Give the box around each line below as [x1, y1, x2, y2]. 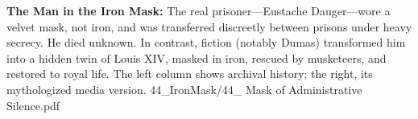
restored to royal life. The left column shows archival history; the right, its [6, 65, 373, 82]
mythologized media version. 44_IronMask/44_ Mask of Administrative [6, 80, 362, 97]
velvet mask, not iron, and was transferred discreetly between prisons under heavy [6, 18, 412, 35]
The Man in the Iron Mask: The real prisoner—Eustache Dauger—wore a [6, 2, 391, 18]
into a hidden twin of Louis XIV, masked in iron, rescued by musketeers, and [6, 49, 387, 66]
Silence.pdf [6, 96, 60, 113]
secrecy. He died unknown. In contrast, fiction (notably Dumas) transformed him [6, 34, 406, 51]
